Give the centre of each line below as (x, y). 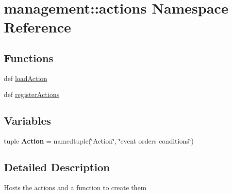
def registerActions (32, 94)
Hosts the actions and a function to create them (75, 187)
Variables (28, 121)
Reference (38, 27)
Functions (29, 57)
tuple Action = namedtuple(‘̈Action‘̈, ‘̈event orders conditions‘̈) (99, 141)
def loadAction (26, 78)
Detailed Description (57, 167)
